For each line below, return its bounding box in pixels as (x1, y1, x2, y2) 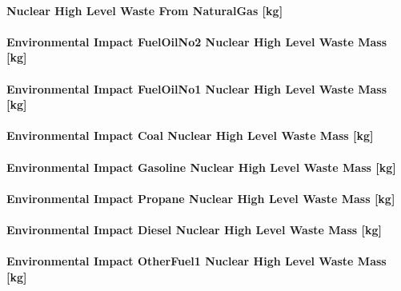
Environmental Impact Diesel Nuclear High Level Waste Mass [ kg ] (6, 221, 382, 237)
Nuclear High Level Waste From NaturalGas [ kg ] (6, 2, 283, 18)
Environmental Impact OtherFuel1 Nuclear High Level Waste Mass (6, 253, 387, 269)
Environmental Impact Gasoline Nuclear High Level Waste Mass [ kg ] (6, 158, 396, 175)
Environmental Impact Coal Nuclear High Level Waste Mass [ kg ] (6, 127, 374, 144)
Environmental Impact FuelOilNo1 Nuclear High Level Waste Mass (6, 80, 387, 97)
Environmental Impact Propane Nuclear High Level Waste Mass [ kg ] (6, 189, 395, 206)
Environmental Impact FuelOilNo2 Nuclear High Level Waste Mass (6, 33, 387, 50)
